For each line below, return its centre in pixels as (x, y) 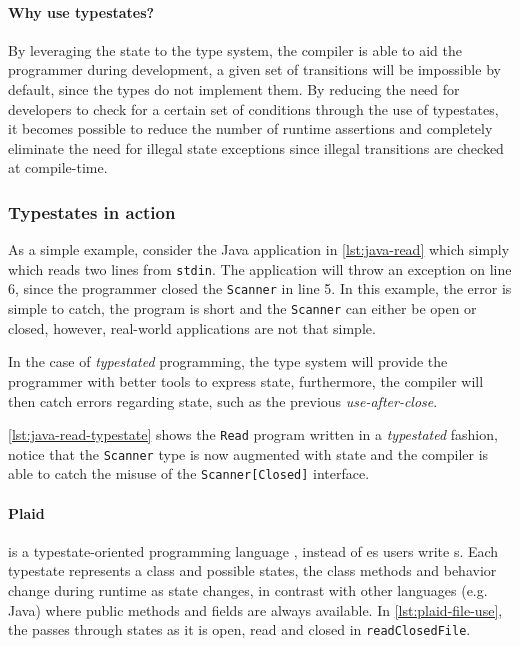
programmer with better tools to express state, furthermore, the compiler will (246, 380)
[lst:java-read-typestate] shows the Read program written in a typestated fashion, (253, 434)
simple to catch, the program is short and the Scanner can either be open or (242, 308)
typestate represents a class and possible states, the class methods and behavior (252, 570)
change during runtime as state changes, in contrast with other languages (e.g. (248, 590)
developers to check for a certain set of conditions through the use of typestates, (253, 108)
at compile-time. (58, 167)
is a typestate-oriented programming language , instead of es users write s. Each (253, 550)
